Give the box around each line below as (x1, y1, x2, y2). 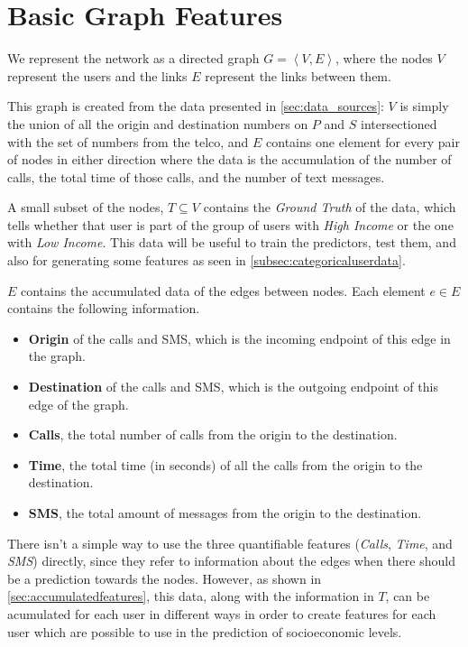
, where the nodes (335, 49, 433, 68)
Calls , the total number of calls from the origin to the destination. (28, 425, 398, 444)
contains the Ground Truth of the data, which (203, 198, 456, 217)
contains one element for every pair (266, 132, 460, 151)
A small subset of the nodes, (7, 198, 164, 217)
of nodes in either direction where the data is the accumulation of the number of (7, 150, 452, 169)
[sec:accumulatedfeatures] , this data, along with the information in (7, 587, 374, 605)
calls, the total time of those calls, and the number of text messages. (7, 167, 385, 186)
